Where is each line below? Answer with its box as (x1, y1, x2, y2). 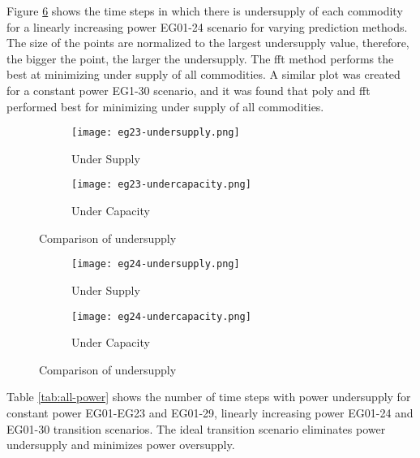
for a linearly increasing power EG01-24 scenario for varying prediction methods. (6, 18, 408, 35)
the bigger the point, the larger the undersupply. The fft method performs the (6, 50, 394, 67)
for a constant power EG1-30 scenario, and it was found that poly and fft (6, 81, 371, 98)
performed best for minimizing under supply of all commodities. (6, 97, 324, 114)
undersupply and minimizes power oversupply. (6, 436, 235, 453)
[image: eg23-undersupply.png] (71, 127, 240, 139)
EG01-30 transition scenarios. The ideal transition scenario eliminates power (6, 420, 386, 437)
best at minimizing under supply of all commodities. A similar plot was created (6, 66, 401, 83)
